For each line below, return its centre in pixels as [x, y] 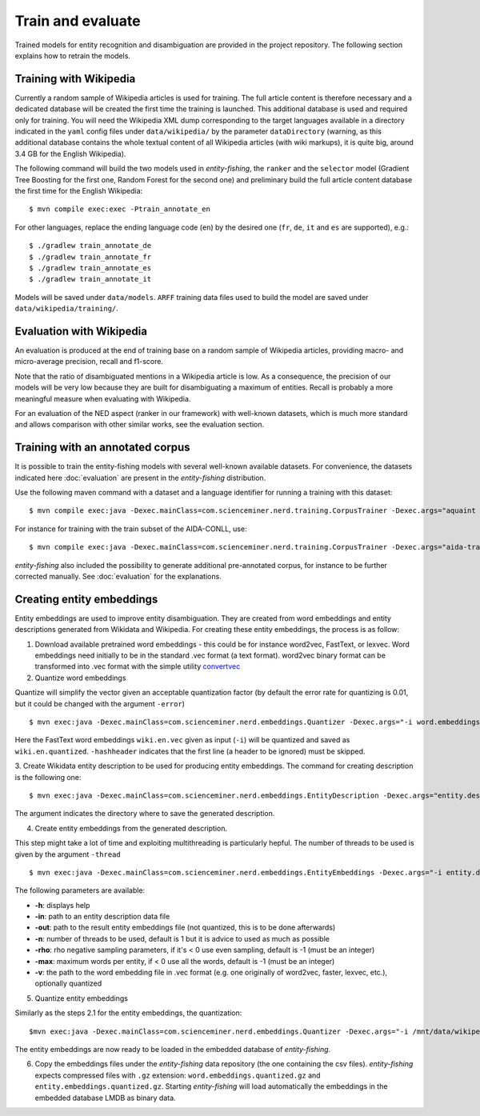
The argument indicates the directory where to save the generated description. [145, 814]
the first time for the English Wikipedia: [79, 190]
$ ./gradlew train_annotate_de [90, 246]
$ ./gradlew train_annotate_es [90, 268]
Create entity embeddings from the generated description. [131, 828]
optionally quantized [68, 983]
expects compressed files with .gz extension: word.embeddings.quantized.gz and [178, 1075]
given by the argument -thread [68, 854]
